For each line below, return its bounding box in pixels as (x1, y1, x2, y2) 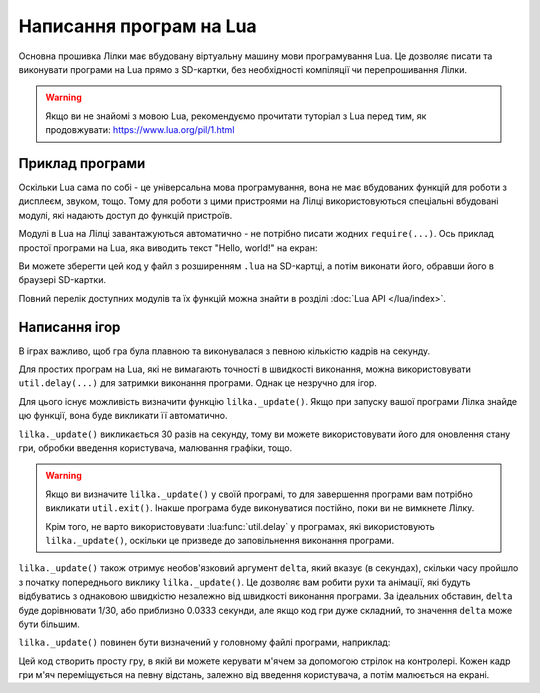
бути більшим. (18, 618, 80, 630)
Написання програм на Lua (18, 15, 257, 37)
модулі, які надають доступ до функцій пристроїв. (18, 209, 233, 221)
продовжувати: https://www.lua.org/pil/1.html (45, 124, 235, 136)
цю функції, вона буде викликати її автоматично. (18, 410, 228, 422)
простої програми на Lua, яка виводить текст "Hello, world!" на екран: (18, 241, 318, 254)
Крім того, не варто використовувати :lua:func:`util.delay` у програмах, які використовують (45, 520, 435, 532)
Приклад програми (18, 155, 146, 172)
